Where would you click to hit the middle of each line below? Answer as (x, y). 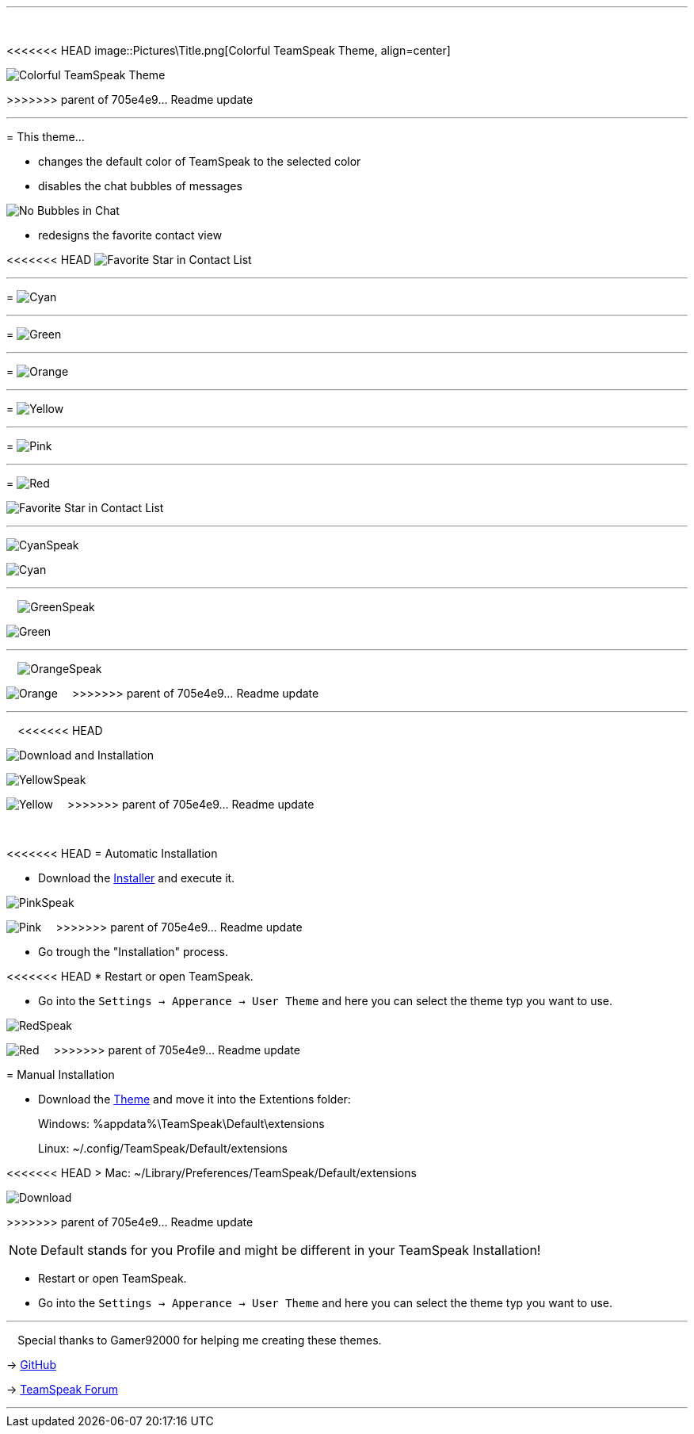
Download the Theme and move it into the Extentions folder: (194, 1099)
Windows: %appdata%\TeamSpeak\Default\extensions (181, 1124)
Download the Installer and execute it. (137, 878)
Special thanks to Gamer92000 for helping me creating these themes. (200, 1340)
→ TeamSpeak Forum (62, 1389)
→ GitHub (31, 1365)
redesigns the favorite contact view (130, 235)
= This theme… (46, 137)
